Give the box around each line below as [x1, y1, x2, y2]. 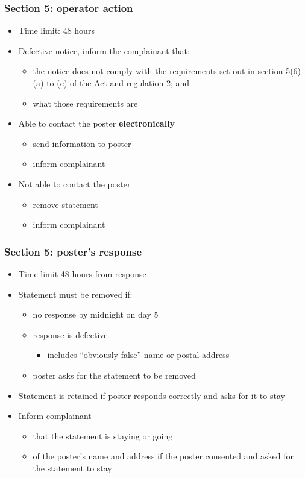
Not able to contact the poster [18, 177, 131, 190]
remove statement [33, 198, 98, 210]
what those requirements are [33, 96, 138, 109]
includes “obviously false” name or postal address [47, 348, 230, 361]
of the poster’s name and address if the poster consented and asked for [33, 450, 294, 462]
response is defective [33, 328, 108, 341]
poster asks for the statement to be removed [33, 368, 196, 381]
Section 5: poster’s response [4, 244, 142, 259]
